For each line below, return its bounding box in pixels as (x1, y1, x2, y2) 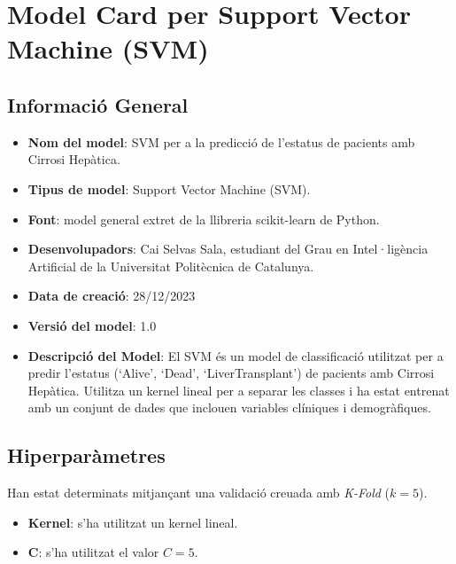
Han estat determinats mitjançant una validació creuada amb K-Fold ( (7, 483, 390, 502)
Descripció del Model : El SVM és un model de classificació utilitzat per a (27, 346, 444, 364)
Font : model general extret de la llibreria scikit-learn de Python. (27, 209, 380, 228)
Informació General (7, 90, 189, 118)
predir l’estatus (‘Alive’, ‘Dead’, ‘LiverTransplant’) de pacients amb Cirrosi (27, 364, 435, 382)
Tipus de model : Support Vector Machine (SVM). (27, 179, 311, 198)
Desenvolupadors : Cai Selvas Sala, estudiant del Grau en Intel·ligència (27, 239, 429, 258)
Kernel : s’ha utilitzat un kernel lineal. (27, 513, 238, 531)
